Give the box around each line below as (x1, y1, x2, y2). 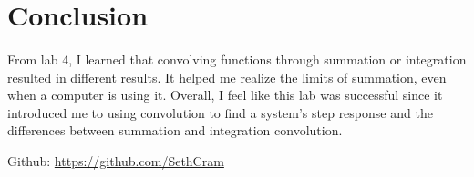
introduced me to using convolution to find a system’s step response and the (7, 103, 433, 122)
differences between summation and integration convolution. (7, 121, 343, 140)
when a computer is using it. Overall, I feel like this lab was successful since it (7, 85, 443, 104)
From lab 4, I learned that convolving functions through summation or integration (7, 49, 467, 68)
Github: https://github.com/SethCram (7, 151, 224, 170)
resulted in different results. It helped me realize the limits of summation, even (7, 67, 447, 86)
